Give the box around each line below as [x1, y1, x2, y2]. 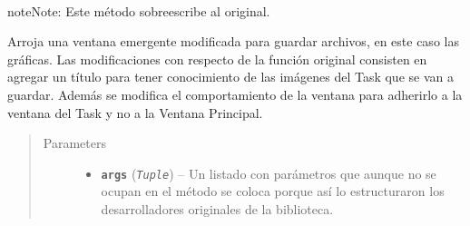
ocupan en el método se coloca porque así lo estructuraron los [101, 182, 445, 201]
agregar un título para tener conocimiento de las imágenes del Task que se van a [7, 67, 454, 86]
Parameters [43, 133, 106, 152]
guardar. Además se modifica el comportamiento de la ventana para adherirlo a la [7, 84, 463, 103]
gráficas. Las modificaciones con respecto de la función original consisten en [7, 49, 427, 68]
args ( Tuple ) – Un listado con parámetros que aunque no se [101, 163, 436, 182]
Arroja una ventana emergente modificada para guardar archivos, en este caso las [7, 32, 459, 51]
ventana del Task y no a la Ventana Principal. [7, 103, 263, 122]
